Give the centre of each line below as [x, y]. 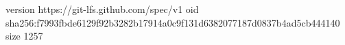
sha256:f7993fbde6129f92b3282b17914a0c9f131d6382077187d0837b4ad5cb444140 [173, 22]
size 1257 [24, 36]
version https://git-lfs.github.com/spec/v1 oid [102, 9]
